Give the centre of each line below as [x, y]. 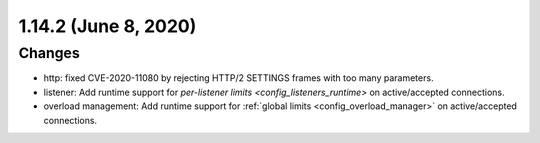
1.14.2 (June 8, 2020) [107, 26]
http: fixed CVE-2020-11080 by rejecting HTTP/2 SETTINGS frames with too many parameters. [238, 78]
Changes [49, 53]
